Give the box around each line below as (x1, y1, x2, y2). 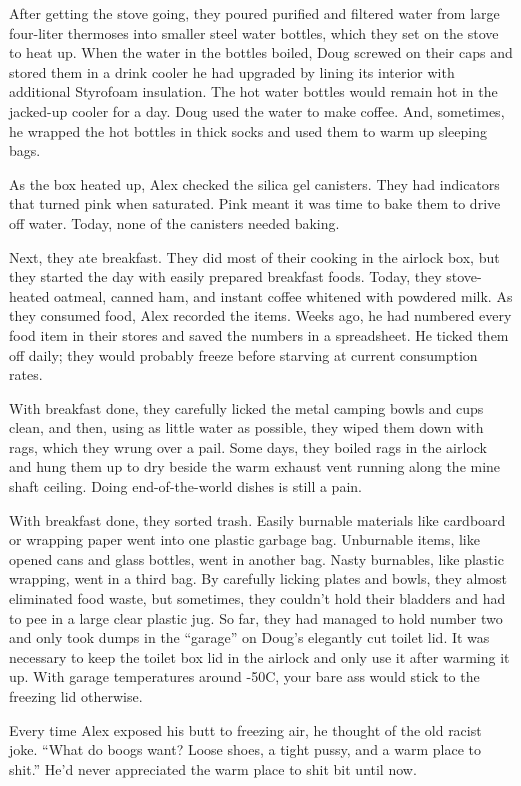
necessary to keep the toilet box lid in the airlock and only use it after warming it (9, 646, 510, 667)
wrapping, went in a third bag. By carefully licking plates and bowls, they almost (9, 568, 507, 589)
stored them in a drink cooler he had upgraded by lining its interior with (9, 61, 455, 82)
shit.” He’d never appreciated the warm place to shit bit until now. (9, 758, 417, 779)
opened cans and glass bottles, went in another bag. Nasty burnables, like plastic (9, 548, 504, 569)
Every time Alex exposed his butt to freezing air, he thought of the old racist (9, 719, 482, 740)
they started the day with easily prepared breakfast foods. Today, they (9, 266, 442, 287)
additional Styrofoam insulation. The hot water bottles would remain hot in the (9, 81, 498, 102)
